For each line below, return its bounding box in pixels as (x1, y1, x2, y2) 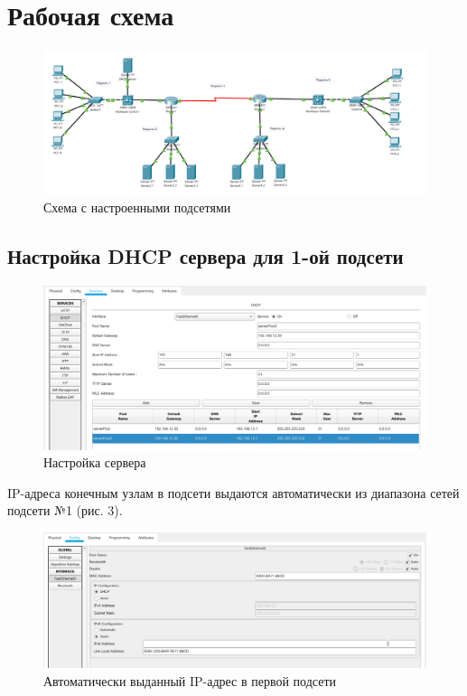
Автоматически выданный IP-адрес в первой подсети (43, 671, 337, 690)
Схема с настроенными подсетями (43, 197, 231, 216)
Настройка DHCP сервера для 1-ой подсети (7, 241, 404, 269)
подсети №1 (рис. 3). (7, 501, 123, 520)
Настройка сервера (43, 453, 146, 472)
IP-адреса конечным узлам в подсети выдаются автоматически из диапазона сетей (7, 483, 460, 502)
